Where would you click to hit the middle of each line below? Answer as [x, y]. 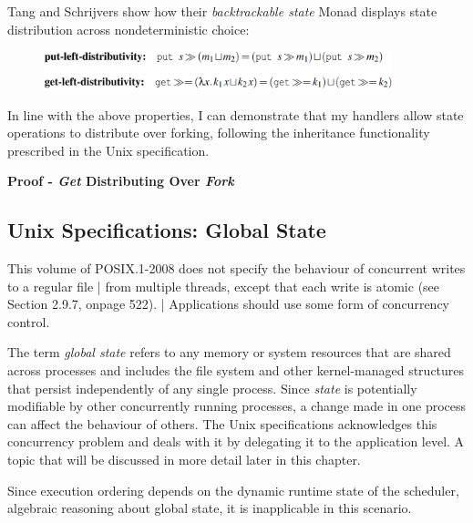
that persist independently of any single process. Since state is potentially [212, 388]
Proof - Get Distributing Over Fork [121, 181]
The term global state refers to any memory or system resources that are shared [229, 352]
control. [29, 321]
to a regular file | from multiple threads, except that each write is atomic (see [224, 286]
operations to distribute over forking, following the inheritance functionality [219, 133]
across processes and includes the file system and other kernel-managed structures [236, 370]
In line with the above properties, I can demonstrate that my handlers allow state [236, 114]
